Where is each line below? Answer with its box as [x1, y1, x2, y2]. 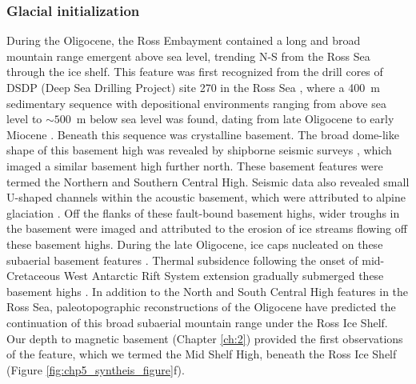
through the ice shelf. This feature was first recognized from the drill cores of [6, 63, 383, 80]
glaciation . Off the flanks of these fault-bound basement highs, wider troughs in [6, 204, 400, 221]
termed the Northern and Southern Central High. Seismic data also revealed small [6, 173, 410, 190]
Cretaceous [6, 267, 60, 284]
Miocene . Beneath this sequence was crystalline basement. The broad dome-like [6, 126, 399, 142]
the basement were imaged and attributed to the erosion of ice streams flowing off [6, 220, 407, 237]
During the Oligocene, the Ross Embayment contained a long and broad [6, 32, 361, 49]
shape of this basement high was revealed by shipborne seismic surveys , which [6, 142, 392, 158]
